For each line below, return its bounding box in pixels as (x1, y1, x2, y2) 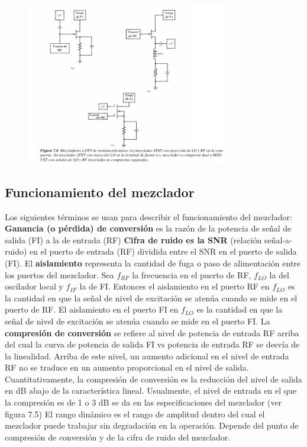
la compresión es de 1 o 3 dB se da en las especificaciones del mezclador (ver (5, 396, 282, 409)
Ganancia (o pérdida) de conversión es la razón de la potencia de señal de (5, 222, 292, 234)
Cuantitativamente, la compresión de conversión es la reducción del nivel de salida (5, 372, 302, 385)
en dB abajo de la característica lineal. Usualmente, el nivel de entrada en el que (5, 384, 297, 397)
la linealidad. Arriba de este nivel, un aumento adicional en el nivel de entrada (5, 349, 289, 362)
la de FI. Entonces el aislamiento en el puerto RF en (79, 280, 270, 292)
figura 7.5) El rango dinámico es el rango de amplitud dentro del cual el (5, 407, 265, 420)
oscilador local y (5, 280, 63, 292)
